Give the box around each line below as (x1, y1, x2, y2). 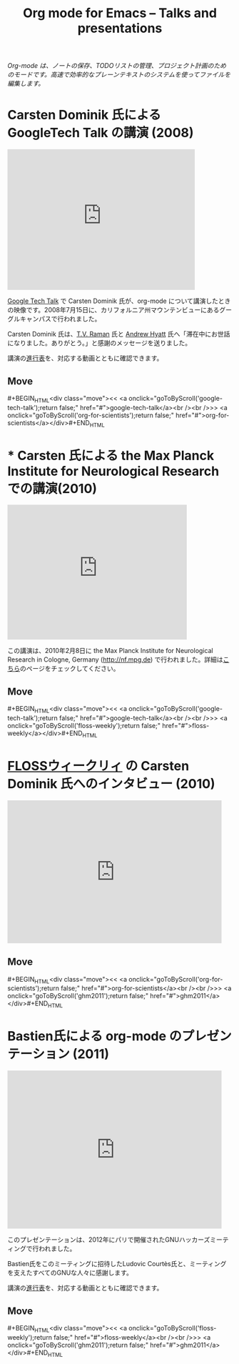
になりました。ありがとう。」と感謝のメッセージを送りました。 (7, 339, 191, 347)
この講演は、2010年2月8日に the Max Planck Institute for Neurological (7, 647, 213, 655)
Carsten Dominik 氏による (7, 107, 162, 123)
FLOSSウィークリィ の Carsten (7, 758, 190, 775)
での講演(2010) (7, 480, 98, 497)
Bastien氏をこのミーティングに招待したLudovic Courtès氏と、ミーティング (7, 1260, 227, 1268)
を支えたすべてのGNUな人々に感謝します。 (7, 1268, 133, 1277)
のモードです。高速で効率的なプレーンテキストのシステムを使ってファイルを (7, 70, 231, 79)
